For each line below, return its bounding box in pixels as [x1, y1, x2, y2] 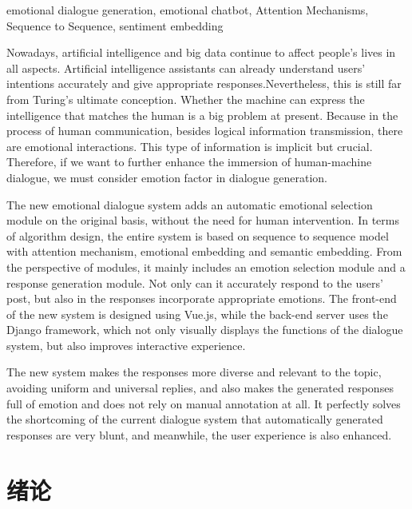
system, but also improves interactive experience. [6, 336, 246, 353]
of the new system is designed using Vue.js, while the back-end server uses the [6, 305, 388, 322]
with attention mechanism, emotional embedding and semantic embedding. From [6, 243, 402, 260]
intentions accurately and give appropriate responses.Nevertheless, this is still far [6, 75, 402, 92]
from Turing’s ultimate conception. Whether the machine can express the [6, 90, 365, 107]
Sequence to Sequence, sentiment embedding [6, 17, 224, 34]
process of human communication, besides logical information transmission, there [6, 122, 403, 139]
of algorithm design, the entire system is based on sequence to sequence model [6, 227, 389, 244]
